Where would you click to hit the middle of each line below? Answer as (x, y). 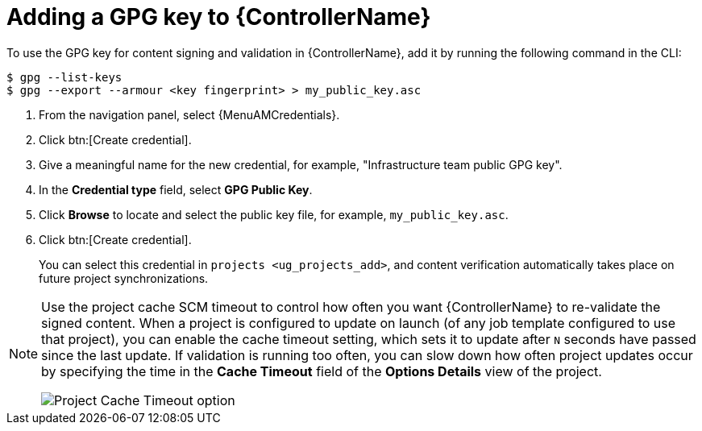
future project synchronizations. (124, 278)
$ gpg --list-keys (64, 77)
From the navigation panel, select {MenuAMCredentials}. (189, 114)
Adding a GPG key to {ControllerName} (219, 17)
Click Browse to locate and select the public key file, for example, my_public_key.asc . (274, 214)
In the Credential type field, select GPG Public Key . (176, 189)
